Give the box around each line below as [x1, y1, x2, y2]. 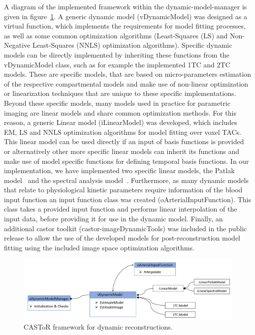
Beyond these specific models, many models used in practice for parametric [4, 97, 230, 108]
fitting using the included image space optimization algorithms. [4, 242, 194, 252]
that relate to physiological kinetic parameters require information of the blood [4, 184, 243, 195]
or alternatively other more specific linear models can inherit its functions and [4, 146, 240, 156]
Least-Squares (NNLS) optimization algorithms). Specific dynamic [32, 40, 232, 50]
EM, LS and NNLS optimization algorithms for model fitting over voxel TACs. [4, 126, 241, 137]
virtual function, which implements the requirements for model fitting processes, [4, 21, 246, 31]
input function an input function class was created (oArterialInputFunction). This [4, 194, 251, 204]
